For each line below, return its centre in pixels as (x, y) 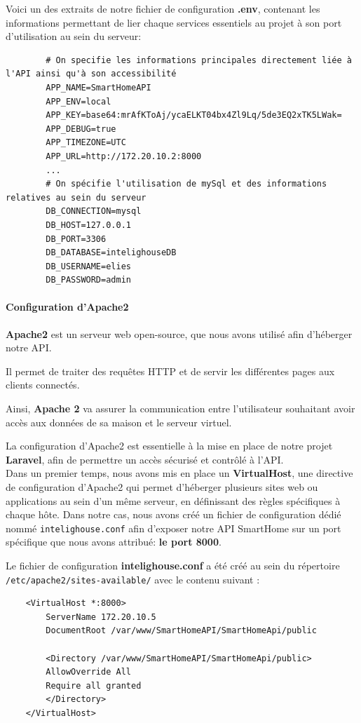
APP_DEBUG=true (81, 129)
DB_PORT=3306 (76, 239)
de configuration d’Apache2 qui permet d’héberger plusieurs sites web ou (162, 487)
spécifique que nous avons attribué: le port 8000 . (114, 542)
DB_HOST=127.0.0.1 (88, 225)
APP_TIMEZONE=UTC (86, 143)
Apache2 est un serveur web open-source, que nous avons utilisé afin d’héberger (179, 333)
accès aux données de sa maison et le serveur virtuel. (119, 422)
